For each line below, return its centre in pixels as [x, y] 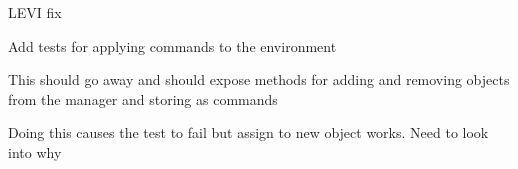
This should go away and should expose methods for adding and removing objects [259, 79]
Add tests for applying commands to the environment [172, 45]
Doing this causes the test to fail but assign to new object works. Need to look [248, 132]
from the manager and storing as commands [143, 98]
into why [35, 151]
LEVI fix [35, 12]
